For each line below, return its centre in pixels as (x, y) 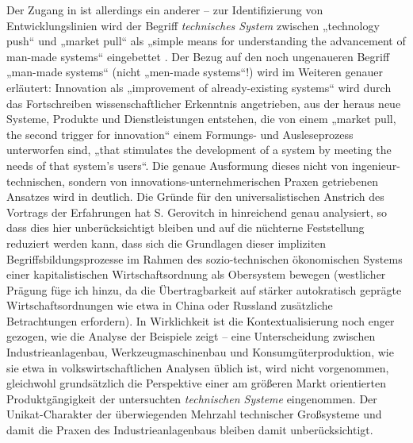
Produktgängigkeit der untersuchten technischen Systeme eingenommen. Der (192, 398)
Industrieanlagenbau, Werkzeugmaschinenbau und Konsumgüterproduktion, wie (200, 352)
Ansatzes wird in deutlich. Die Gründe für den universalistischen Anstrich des (195, 196)
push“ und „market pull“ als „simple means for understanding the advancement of (206, 41)
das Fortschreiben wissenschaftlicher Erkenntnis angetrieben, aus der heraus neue (204, 103)
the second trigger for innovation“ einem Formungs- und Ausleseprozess (180, 134)
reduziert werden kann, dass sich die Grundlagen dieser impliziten (166, 243)
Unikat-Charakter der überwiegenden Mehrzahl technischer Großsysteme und (194, 414)
